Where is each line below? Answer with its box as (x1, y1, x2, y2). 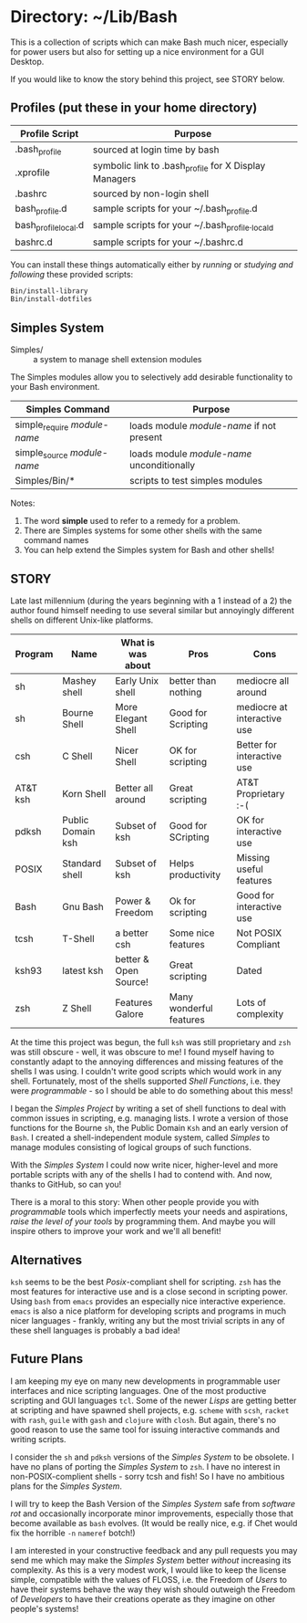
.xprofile (15, 166, 51, 179)
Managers (92, 173, 137, 185)
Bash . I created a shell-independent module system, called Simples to (10, 1132, 271, 1143)
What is (120, 636, 156, 649)
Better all (115, 782, 154, 795)
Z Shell (62, 1002, 92, 1015)
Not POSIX (236, 927, 282, 939)
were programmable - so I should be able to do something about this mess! (10, 1085, 293, 1096)
